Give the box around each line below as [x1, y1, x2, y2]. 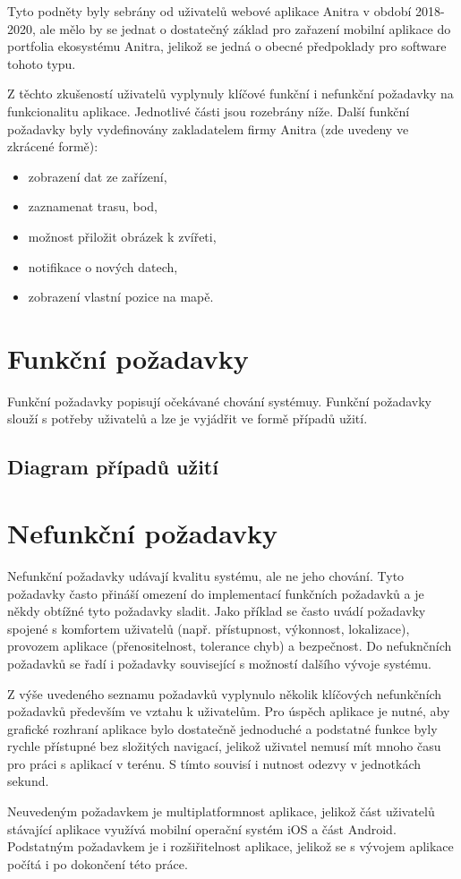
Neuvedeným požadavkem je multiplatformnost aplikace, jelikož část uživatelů [7, 802, 435, 821]
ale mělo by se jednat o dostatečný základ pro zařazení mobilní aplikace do [39, 19, 451, 38]
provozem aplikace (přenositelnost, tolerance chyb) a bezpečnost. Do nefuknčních [7, 636, 452, 655]
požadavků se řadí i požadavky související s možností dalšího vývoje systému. [7, 653, 431, 672]
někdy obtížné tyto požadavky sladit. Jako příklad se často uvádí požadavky [7, 602, 426, 620]
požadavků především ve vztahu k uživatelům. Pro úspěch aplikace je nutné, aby [7, 702, 450, 721]
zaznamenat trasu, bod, [28, 197, 158, 216]
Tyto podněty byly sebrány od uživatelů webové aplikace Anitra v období [7, 2, 412, 20]
